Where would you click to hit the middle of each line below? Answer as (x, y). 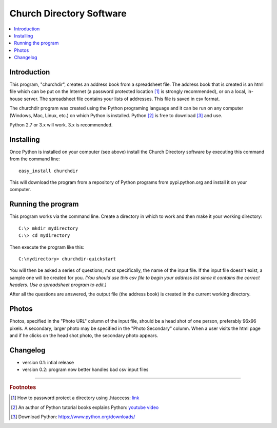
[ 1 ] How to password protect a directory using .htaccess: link (75, 398)
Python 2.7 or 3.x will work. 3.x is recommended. (61, 125)
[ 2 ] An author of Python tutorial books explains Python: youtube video (85, 407)
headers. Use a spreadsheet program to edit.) (58, 285)
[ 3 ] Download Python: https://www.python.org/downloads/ (73, 417)
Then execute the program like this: (47, 247)
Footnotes (23, 387)
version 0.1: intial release (48, 363)
